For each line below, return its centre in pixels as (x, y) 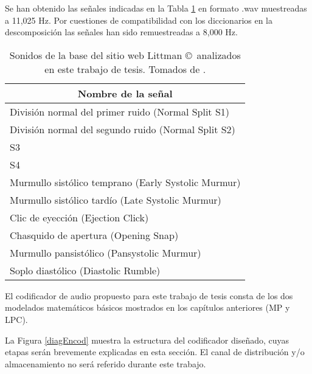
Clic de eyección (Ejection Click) (79, 217)
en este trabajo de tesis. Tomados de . (125, 69)
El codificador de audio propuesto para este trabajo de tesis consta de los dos (149, 295)
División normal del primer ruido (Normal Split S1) (120, 111)
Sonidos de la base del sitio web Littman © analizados (125, 55)
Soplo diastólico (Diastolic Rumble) (85, 270)
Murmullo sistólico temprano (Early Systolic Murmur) (125, 182)
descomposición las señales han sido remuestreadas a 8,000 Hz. (121, 32)
